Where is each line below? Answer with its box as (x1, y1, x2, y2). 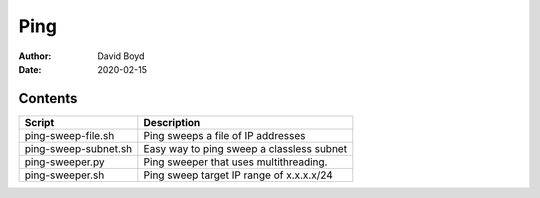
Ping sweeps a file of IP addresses (143, 128, 306, 142)
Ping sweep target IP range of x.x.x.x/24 (143, 168, 334, 182)
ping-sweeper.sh (24, 168, 105, 182)
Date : (18, 63, 42, 75)
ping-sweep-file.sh (24, 128, 115, 142)
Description (143, 115, 201, 129)
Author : (18, 50, 52, 62)
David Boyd (97, 50, 145, 62)
